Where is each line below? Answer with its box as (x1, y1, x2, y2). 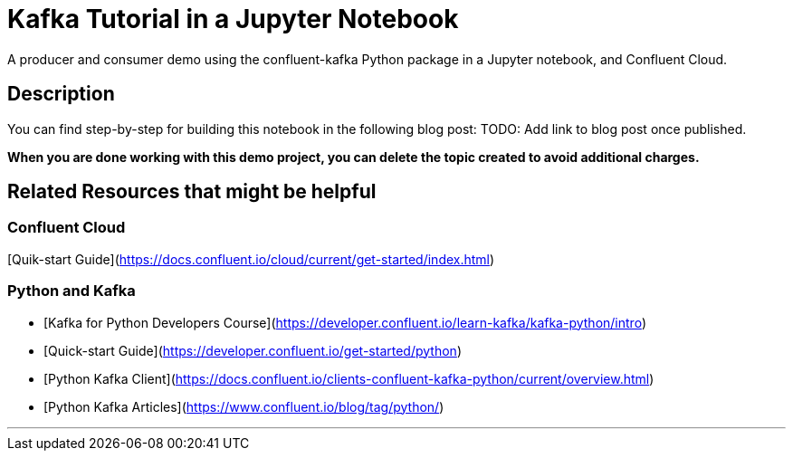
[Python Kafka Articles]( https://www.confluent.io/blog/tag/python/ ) (43, 398, 444, 415)
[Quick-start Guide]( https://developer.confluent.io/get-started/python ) (43, 342, 462, 358)
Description (7, 82, 115, 106)
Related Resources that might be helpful (7, 180, 377, 204)
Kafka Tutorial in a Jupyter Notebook (7, 4, 459, 34)
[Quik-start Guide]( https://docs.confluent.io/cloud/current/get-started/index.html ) (7, 251, 495, 267)
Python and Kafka (7, 281, 136, 301)
